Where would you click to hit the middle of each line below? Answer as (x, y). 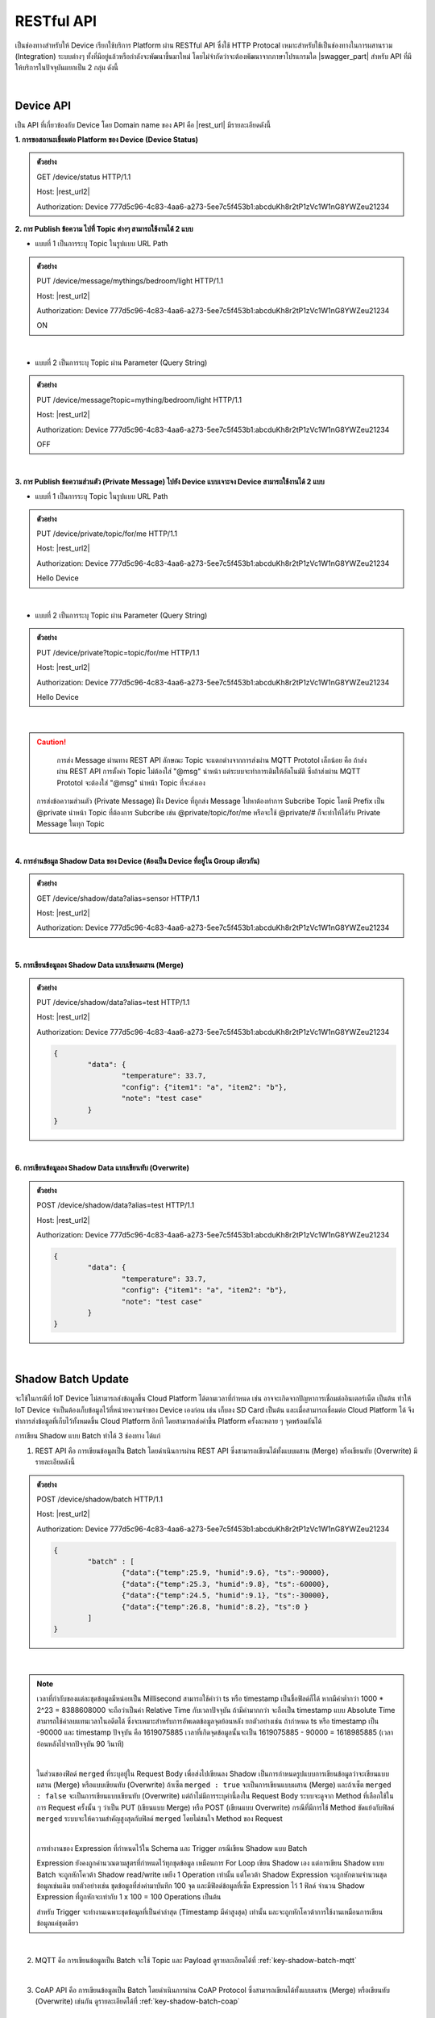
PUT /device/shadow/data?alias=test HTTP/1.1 (113, 1002)
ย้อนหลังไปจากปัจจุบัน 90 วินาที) (81, 1744)
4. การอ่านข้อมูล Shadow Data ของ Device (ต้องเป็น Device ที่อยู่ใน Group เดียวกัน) (138, 860)
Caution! (52, 742)
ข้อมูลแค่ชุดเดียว (58, 1923)
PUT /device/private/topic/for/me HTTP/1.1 (107, 534)
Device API (43, 105)
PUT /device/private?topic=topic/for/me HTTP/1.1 (118, 652)
